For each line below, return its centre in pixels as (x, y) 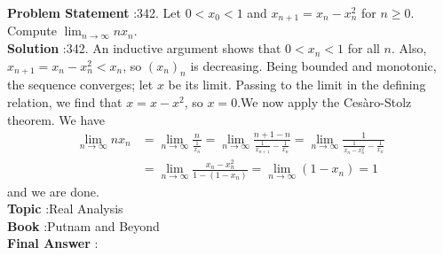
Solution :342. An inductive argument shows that (144, 48)
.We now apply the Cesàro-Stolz (324, 102)
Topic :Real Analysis (65, 209)
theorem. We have (56, 119)
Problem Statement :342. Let (94, 12)
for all (364, 48)
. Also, (409, 48)
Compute (32, 31)
